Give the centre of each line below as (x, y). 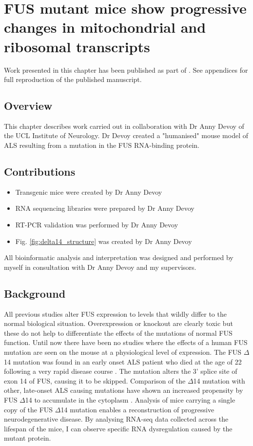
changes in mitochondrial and (105, 27)
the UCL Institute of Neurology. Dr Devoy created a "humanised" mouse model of (126, 135)
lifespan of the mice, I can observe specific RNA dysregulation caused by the (118, 428)
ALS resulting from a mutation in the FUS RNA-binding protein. (102, 145)
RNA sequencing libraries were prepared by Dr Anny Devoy (105, 208)
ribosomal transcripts (77, 46)
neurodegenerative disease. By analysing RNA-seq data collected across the (116, 419)
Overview (28, 106)
